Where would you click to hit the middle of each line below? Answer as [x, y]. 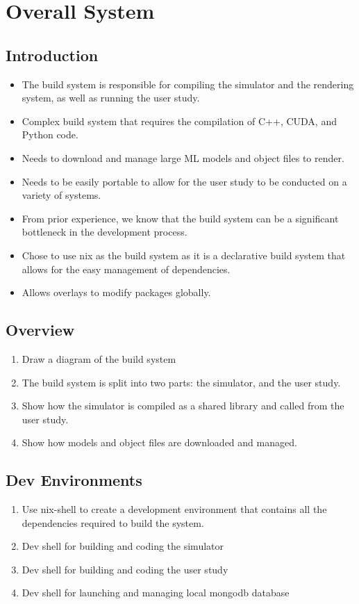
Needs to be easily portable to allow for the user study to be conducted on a [184, 181]
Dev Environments [74, 480]
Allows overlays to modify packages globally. [116, 292]
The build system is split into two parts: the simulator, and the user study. [181, 382]
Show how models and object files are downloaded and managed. [159, 442]
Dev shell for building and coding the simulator [123, 546]
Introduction [52, 55]
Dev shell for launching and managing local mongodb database [156, 593]
